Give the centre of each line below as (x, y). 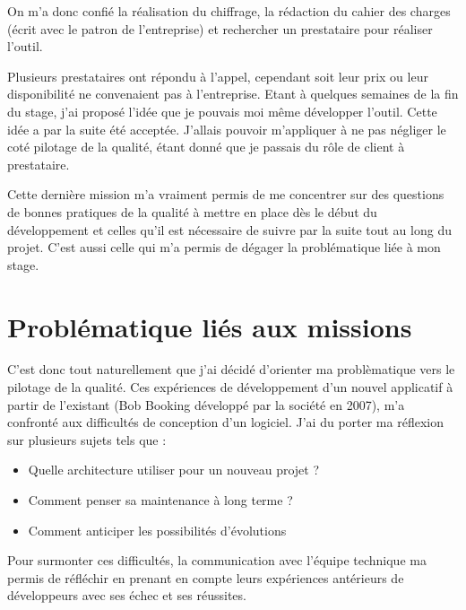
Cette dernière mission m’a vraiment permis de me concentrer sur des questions (226, 194)
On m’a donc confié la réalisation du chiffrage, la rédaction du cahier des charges (229, 11)
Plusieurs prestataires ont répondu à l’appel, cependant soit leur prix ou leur (218, 76)
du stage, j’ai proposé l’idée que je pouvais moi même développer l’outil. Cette (222, 111)
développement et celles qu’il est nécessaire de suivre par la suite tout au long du (229, 229)
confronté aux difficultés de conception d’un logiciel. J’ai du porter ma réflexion (225, 422)
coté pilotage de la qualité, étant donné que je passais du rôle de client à (206, 147)
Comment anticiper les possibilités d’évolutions (157, 530)
